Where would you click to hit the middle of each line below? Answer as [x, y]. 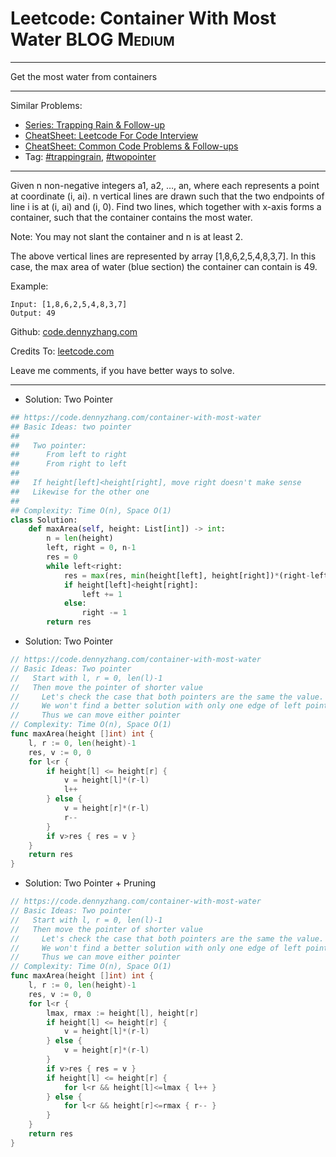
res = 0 [62, 557]
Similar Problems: [46, 105]
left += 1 [102, 594]
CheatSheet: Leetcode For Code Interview [111, 135]
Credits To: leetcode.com [62, 351]
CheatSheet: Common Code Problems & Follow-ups [131, 146]
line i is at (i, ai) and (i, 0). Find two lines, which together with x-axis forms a [166, 206]
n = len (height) [80, 538]
